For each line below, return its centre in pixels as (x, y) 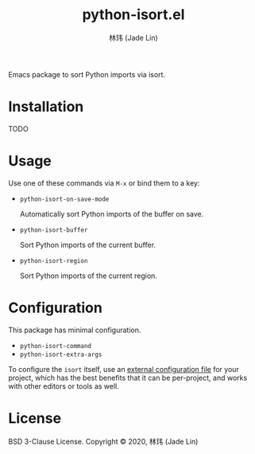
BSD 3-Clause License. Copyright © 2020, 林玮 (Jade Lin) (103, 441)
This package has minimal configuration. (75, 330)
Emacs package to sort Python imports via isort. (87, 74)
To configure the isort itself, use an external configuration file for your (124, 369)
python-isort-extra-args (61, 354)
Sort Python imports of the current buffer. (88, 245)
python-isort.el (133, 15)
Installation (46, 107)
